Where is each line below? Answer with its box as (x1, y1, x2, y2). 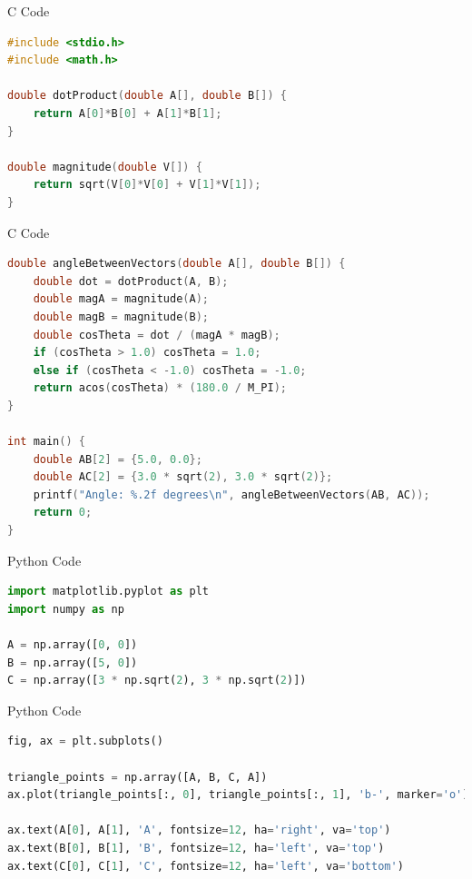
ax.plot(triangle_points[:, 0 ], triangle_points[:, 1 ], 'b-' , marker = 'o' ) (7, 788, 469, 802)
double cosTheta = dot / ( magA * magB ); (33, 328, 280, 341)
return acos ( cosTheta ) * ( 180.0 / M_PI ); (33, 381, 287, 395)
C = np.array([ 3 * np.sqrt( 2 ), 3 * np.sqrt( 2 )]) (7, 674, 307, 687)
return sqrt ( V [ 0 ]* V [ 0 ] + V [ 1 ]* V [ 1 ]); (33, 178, 261, 192)
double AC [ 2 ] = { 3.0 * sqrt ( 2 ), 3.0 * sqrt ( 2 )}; (33, 470, 333, 484)
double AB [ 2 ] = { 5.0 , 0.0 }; (33, 452, 202, 466)
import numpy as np (7, 602, 124, 616)
